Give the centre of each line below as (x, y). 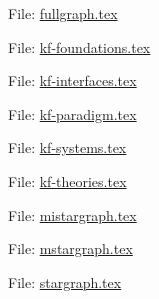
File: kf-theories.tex (67, 180)
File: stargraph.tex (65, 281)
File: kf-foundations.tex (79, 46)
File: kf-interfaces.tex (72, 80)
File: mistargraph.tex (72, 214)
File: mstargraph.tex (70, 248)
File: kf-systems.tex (67, 147)
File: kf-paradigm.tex (72, 113)
